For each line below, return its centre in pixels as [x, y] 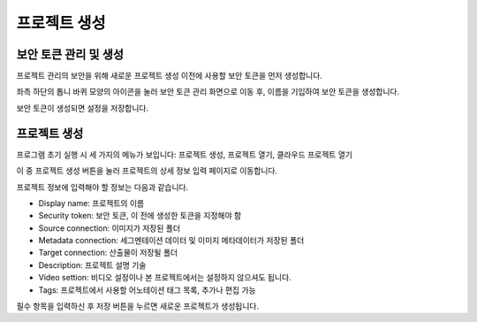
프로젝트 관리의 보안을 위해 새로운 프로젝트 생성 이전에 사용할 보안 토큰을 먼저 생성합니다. [169, 76]
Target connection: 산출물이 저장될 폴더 [108, 253]
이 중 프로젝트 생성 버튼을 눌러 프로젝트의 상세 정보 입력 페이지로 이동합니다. [147, 171]
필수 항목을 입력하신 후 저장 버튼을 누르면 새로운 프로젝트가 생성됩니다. [138, 306]
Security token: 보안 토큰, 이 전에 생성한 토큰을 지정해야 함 [140, 216]
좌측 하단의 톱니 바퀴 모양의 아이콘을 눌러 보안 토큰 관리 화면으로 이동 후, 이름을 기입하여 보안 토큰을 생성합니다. [208, 92]
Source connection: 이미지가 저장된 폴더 [110, 228]
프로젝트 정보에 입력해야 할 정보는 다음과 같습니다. [102, 187]
